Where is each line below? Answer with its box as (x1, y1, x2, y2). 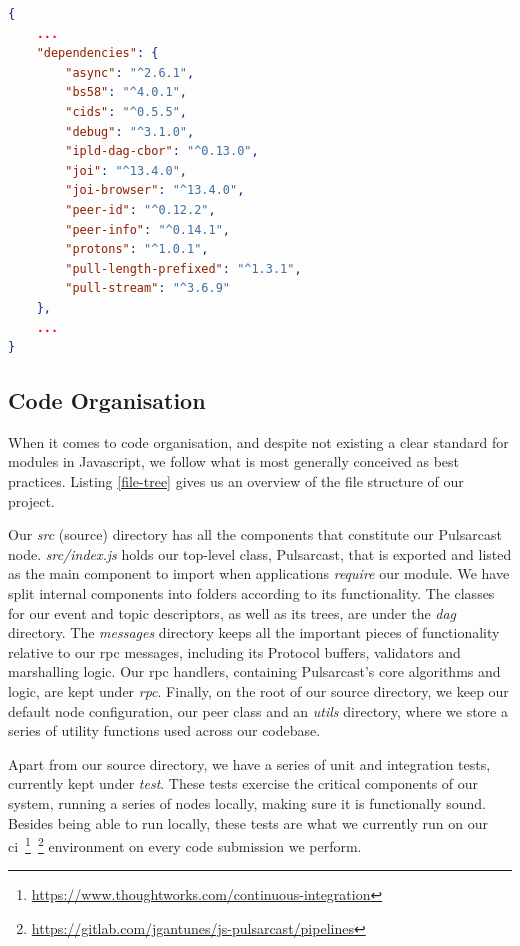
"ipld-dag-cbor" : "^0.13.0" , (65, 144, 259, 159)
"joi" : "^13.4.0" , (65, 163, 188, 178)
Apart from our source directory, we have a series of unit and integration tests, (8, 753, 491, 774)
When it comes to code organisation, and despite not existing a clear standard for (8, 431, 509, 452)
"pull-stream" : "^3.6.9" (65, 281, 230, 296)
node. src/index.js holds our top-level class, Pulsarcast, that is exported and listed (8, 543, 512, 564)
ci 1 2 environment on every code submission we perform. (8, 833, 362, 856)
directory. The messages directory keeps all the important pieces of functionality (8, 622, 500, 643)
